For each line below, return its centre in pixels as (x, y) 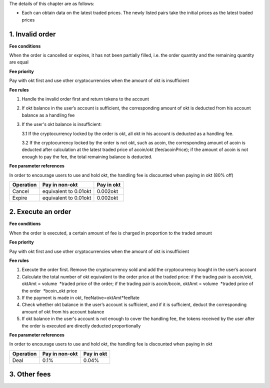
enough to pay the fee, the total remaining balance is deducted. (87, 156)
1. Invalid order (32, 34)
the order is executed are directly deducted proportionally (81, 325)
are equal (19, 62)
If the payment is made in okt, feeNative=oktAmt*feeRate (81, 297)
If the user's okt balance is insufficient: (62, 124)
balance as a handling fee (48, 115)
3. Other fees (30, 374)
